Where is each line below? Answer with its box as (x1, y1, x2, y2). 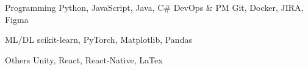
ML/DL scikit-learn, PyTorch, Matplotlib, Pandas (5, 33, 192, 46)
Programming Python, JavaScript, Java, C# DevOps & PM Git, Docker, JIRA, (5, 1, 304, 13)
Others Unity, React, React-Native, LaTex (5, 53, 163, 66)
